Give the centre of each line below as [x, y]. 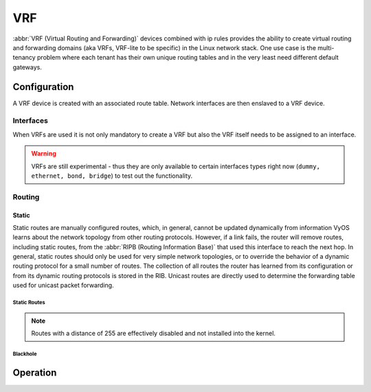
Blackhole [25, 354]
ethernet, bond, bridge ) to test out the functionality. [112, 176]
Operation [35, 372]
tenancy [24, 58]
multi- [326, 47]
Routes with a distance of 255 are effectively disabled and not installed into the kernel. [154, 333]
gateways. [27, 67]
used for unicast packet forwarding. [63, 286]
